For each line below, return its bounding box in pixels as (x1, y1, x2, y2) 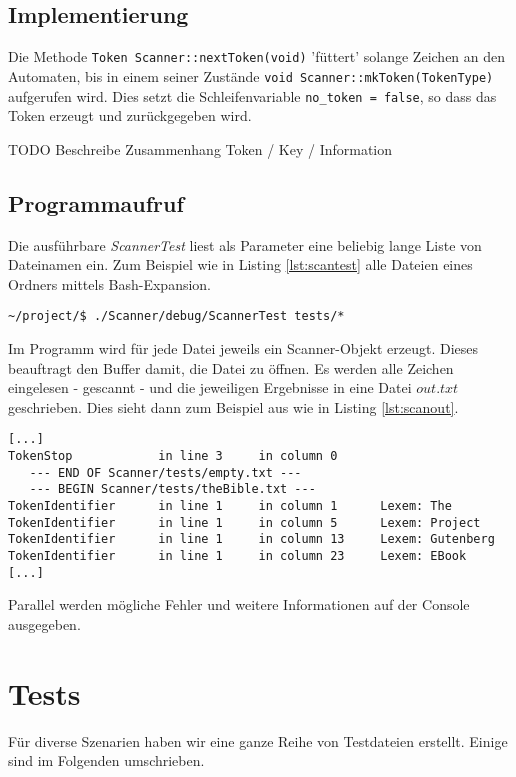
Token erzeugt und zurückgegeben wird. (8, 105, 252, 126)
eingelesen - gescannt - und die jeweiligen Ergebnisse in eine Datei (8, 377, 412, 398)
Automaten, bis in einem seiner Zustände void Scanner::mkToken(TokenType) (8, 65, 494, 86)
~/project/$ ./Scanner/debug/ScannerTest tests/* (8, 309, 345, 324)
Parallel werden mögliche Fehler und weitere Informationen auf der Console (8, 594, 470, 615)
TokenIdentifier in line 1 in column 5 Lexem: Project (8, 515, 481, 530)
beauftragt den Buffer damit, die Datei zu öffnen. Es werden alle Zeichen (8, 357, 454, 378)
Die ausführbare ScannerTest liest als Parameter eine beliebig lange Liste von (8, 234, 482, 255)
